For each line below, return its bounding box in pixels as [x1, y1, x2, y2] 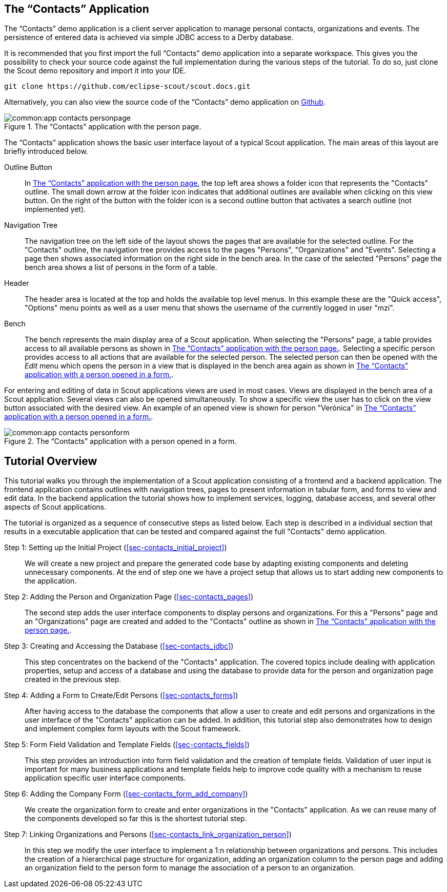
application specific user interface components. [25, 773, 186, 783]
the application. [25, 576, 77, 586]
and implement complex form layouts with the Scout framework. [25, 724, 241, 733]
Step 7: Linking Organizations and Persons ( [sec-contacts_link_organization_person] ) [4, 830, 292, 839]
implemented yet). [25, 205, 86, 214]
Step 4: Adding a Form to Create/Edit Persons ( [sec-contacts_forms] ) [4, 691, 238, 700]
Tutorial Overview [4, 454, 97, 468]
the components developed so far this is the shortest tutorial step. [25, 814, 247, 823]
